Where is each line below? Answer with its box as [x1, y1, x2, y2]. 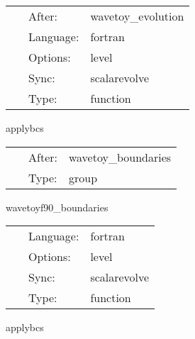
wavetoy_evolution [90, 8, 184, 24]
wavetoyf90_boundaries [6, 199, 108, 214]
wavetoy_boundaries [68, 148, 172, 165]
